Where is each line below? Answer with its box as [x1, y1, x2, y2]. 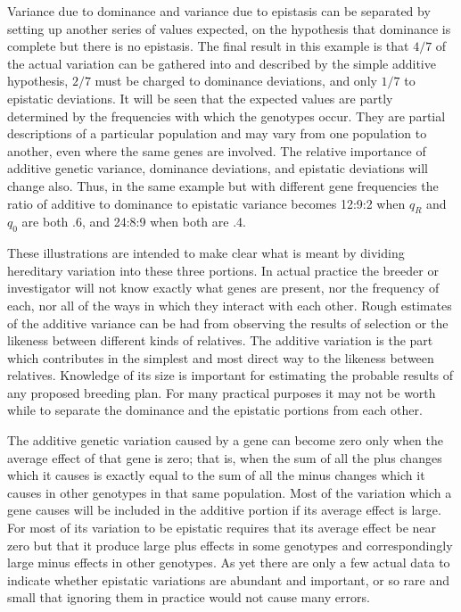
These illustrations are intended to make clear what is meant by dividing [7, 244, 405, 262]
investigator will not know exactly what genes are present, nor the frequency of [7, 278, 440, 297]
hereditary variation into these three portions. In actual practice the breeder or [7, 261, 439, 279]
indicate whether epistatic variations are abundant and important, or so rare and [7, 570, 449, 589]
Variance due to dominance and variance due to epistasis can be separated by [7, 2, 431, 20]
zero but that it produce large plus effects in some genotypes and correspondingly [7, 535, 453, 554]
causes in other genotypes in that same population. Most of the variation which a [7, 483, 452, 501]
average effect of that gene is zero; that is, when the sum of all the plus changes [7, 448, 442, 467]
